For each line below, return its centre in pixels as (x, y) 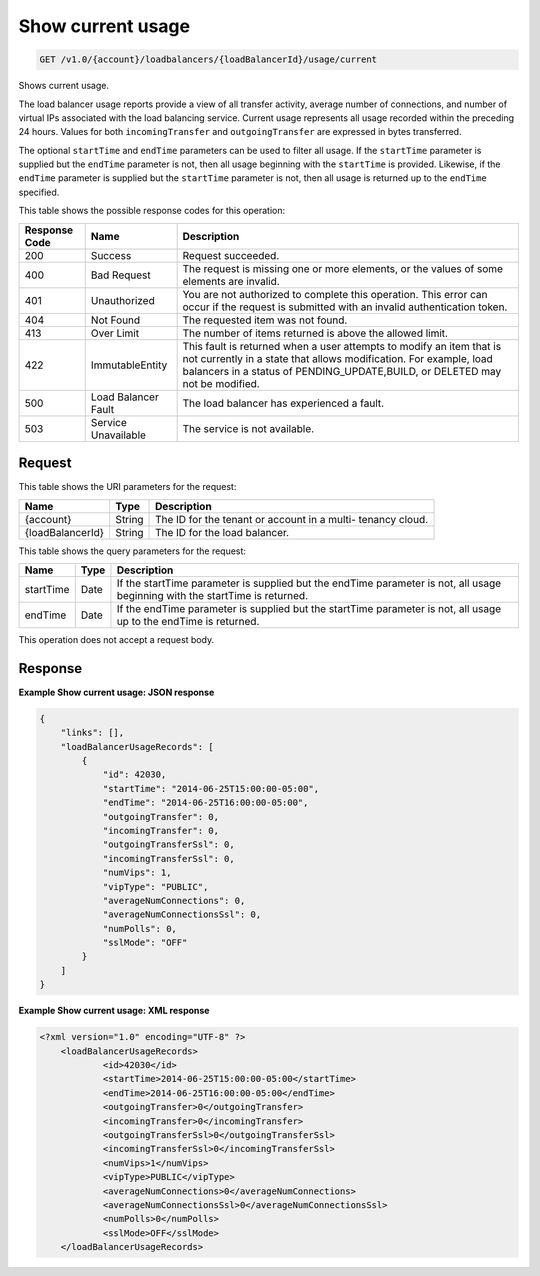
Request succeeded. (231, 255)
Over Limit (115, 333)
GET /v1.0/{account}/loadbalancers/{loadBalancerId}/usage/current (208, 59)
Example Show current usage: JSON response (116, 692)
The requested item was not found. (265, 320)
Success (111, 255)
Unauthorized (122, 300)
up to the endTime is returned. (188, 621)
